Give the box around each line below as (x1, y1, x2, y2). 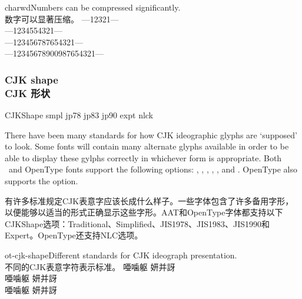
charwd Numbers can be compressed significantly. (5, 1, 181, 13)
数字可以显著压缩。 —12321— (5, 12, 119, 25)
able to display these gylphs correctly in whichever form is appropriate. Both (5, 151, 282, 164)
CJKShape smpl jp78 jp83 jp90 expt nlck (5, 109, 154, 121)
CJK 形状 (5, 85, 51, 100)
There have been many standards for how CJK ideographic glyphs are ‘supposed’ (5, 128, 298, 141)
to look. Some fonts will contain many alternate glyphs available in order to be (5, 140, 289, 152)
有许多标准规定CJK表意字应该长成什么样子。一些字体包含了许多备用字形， (5, 194, 294, 207)
